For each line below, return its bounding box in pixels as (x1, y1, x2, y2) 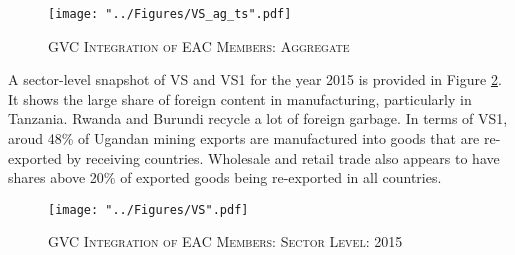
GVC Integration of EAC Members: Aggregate (48, 35, 350, 56)
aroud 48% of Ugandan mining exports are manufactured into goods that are (8, 128, 480, 149)
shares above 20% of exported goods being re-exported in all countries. (8, 167, 442, 188)
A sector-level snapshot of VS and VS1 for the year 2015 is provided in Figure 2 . (8, 69, 502, 90)
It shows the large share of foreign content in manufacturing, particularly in (8, 88, 472, 109)
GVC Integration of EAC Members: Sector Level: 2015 (48, 231, 403, 252)
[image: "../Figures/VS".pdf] (48, 202, 249, 217)
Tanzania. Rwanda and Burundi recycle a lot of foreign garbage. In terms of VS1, (8, 108, 508, 129)
